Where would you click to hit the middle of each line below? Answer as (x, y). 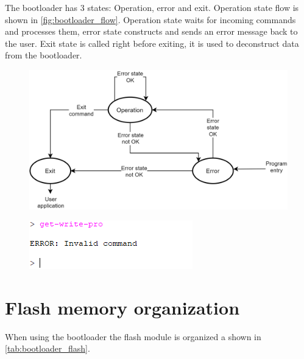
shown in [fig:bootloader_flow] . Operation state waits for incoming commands (150, 19)
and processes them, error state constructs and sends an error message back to (151, 31)
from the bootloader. (44, 55)
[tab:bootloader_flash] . (48, 348)
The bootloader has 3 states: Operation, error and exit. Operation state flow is (152, 7)
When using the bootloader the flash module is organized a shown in (133, 336)
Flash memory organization (122, 307)
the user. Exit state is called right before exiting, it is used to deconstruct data (152, 43)
